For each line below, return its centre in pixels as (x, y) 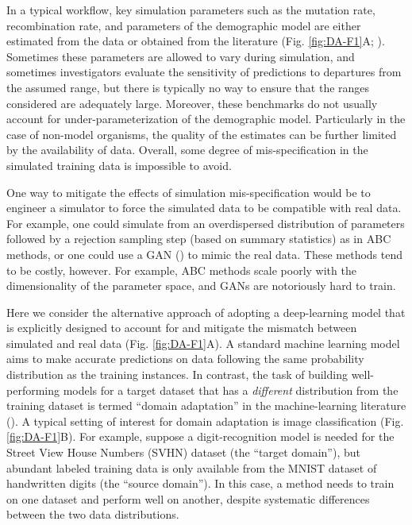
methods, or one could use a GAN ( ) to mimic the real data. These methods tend (204, 254)
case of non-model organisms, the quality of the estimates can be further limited (202, 134)
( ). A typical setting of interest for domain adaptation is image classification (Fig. (205, 421)
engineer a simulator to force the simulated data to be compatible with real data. (204, 208)
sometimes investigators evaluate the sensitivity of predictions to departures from (204, 72)
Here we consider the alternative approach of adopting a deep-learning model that (206, 312)
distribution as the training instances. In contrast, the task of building (177, 374)
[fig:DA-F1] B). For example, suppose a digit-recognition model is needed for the (200, 436)
